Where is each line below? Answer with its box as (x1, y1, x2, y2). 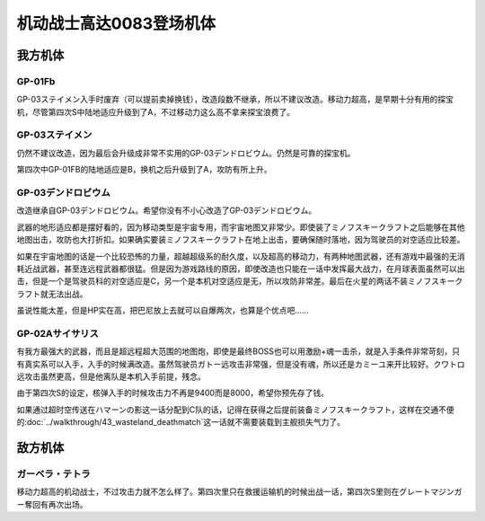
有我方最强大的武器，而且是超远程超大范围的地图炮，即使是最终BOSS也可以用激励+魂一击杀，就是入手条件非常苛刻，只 (16, 346, 461, 357)
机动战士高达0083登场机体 (16, 13, 216, 33)
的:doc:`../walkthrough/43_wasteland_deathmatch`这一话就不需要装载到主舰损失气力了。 (16, 417, 346, 428)
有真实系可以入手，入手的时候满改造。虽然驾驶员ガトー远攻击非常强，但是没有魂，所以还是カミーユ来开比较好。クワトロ (16, 358, 465, 369)
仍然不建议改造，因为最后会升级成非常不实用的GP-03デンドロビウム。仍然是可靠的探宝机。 (16, 147, 356, 158)
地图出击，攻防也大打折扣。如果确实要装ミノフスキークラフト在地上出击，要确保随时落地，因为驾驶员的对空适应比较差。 (16, 234, 465, 245)
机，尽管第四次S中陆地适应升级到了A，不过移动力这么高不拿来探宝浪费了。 (16, 106, 295, 117)
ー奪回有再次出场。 (16, 499, 88, 509)
